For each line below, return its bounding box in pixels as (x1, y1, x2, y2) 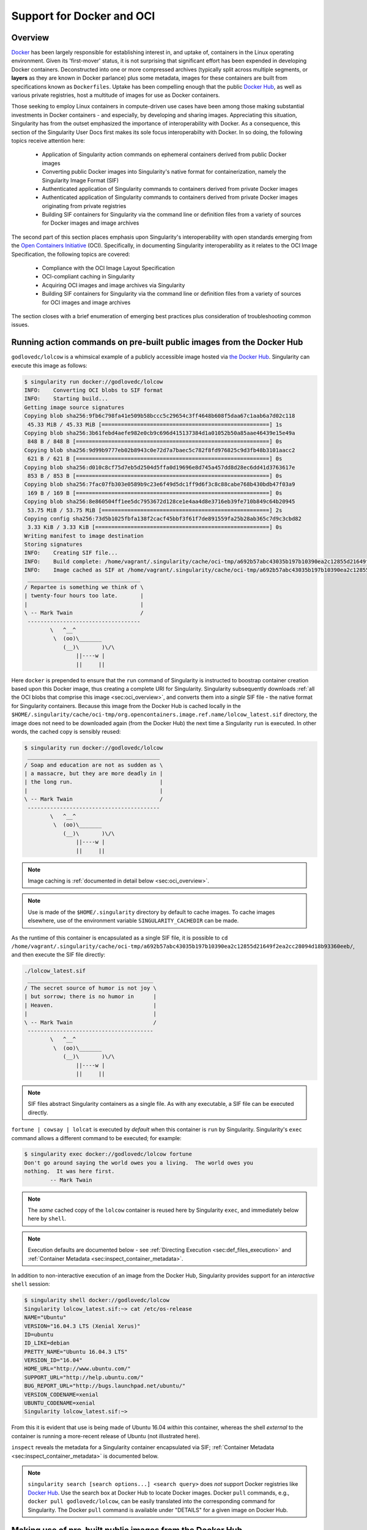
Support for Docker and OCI (11, 9, 155, 23)
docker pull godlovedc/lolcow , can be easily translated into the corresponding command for (28, 1498, 275, 1505)
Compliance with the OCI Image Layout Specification (42, 264, 175, 272)
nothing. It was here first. (24, 1168, 115, 1175)
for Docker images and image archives (42, 219, 139, 226)
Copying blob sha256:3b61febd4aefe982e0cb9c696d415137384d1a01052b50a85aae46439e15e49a (24, 430, 295, 437)
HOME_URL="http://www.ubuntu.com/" (24, 1365, 131, 1372)
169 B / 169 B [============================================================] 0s (28, 490, 283, 496)
